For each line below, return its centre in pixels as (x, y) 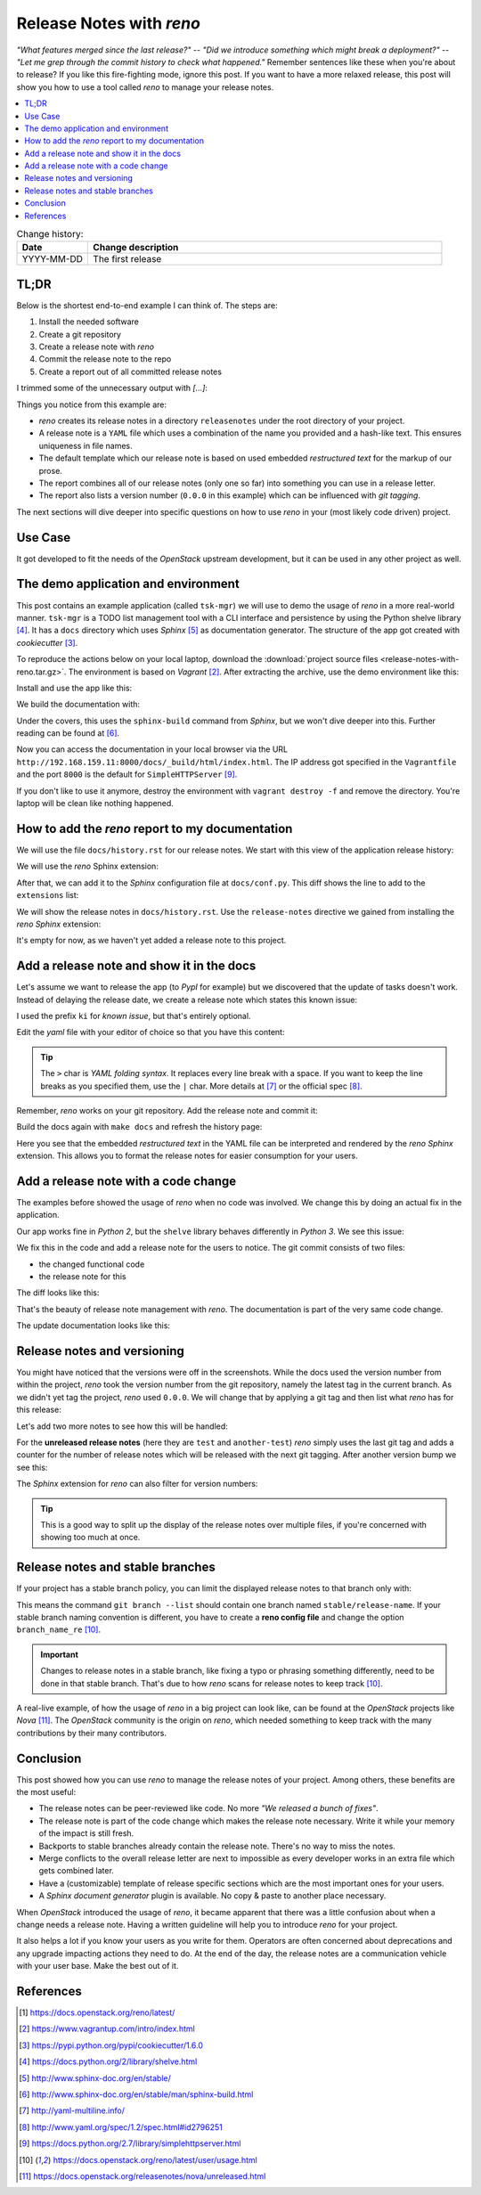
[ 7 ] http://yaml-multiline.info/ (72, 2110)
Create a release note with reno (97, 347)
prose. (50, 470)
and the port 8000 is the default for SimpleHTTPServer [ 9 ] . (127, 774)
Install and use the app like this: (74, 688)
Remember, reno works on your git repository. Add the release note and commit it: (167, 1110)
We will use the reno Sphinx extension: (88, 866)
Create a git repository (80, 334)
